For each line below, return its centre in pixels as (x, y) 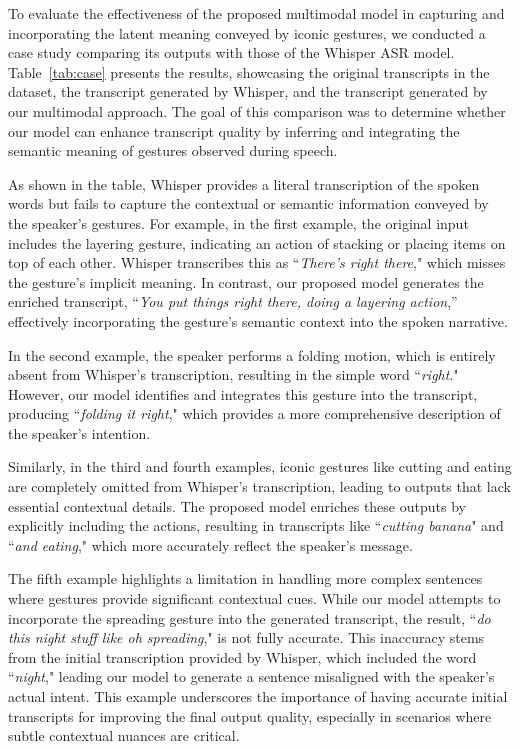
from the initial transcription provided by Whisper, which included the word (242, 656)
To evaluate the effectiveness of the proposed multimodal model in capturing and (256, 13)
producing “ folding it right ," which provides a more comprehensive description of (254, 413)
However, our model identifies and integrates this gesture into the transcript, (243, 393)
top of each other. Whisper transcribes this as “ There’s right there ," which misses (257, 262)
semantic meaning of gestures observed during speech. (173, 150)
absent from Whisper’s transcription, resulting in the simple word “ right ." (233, 374)
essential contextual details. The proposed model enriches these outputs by (237, 505)
